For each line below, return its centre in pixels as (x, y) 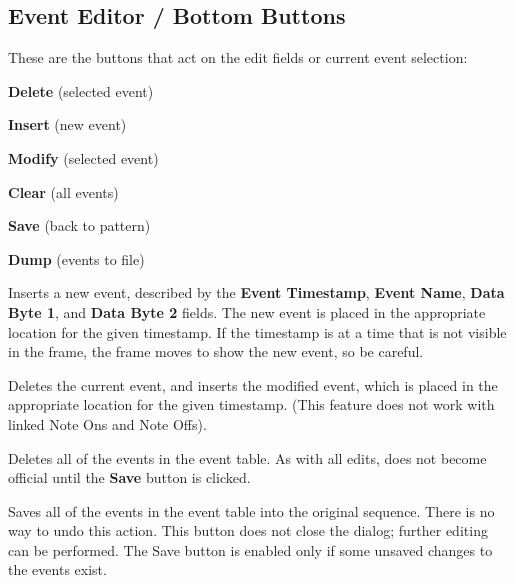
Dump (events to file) (76, 258)
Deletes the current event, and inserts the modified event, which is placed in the (253, 384)
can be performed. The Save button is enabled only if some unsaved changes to (250, 549)
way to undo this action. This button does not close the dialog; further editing (248, 530)
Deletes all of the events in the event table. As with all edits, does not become (247, 457)
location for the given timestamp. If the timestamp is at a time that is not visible (257, 331)
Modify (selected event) (83, 157)
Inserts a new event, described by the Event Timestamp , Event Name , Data (256, 292)
